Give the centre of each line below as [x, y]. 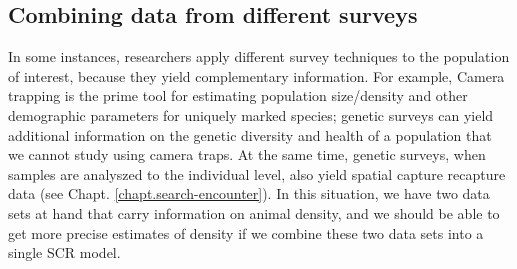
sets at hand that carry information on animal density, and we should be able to [254, 212]
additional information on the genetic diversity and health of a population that [250, 134]
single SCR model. [64, 252]
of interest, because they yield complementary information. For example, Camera [256, 75]
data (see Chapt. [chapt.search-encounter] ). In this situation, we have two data [249, 193]
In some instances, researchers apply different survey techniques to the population [259, 56]
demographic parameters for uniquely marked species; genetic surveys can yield [251, 114]
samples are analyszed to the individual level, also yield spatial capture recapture [257, 173]
